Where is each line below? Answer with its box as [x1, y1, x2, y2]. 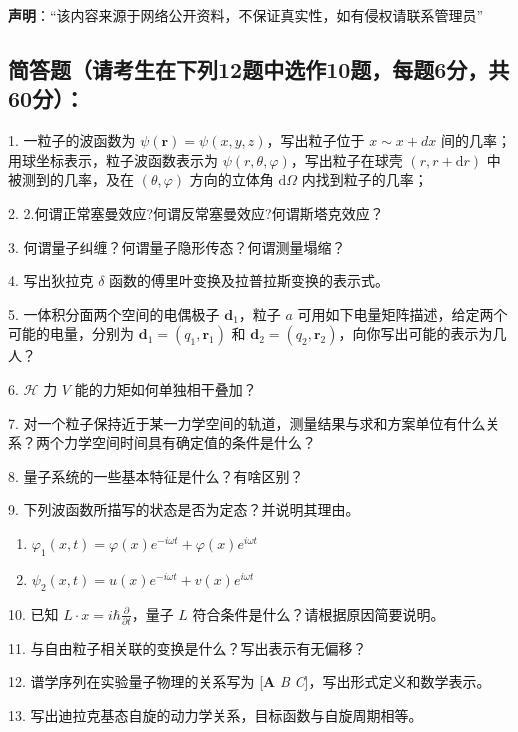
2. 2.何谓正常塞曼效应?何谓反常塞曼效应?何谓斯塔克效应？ [8, 202, 384, 223]
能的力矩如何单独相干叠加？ [74, 378, 257, 399]
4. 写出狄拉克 [8, 270, 94, 291]
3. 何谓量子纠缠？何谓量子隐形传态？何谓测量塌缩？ [8, 236, 346, 257]
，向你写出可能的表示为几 [338, 323, 507, 344]
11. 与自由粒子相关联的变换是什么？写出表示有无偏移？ [8, 637, 367, 658]
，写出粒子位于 [266, 130, 365, 151]
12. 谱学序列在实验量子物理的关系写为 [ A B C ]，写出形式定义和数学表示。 [8, 671, 491, 692]
